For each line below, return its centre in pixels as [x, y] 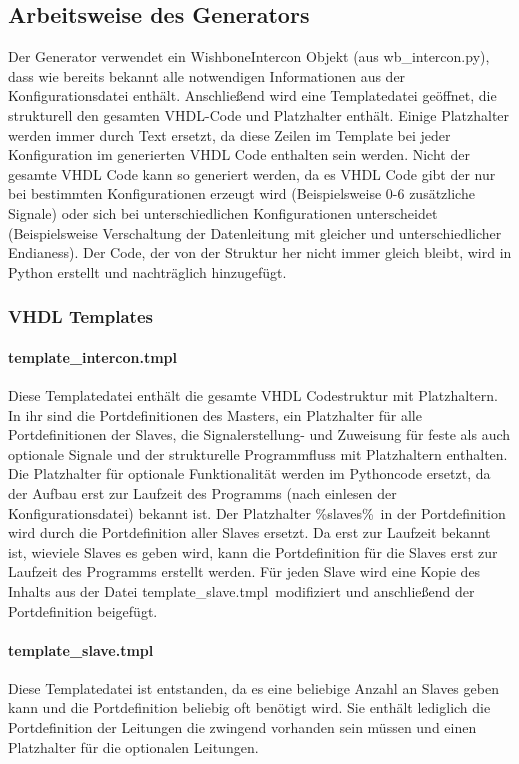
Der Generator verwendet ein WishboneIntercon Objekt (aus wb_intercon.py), [249, 56]
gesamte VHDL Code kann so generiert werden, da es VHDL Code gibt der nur [252, 173]
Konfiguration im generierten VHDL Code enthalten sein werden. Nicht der [239, 154]
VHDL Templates [80, 316]
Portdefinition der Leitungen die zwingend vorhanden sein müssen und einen [242, 727]
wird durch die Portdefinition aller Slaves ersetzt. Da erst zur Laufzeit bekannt [249, 532]
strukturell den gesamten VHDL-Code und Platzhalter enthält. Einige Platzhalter [259, 114]
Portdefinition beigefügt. [83, 610]
